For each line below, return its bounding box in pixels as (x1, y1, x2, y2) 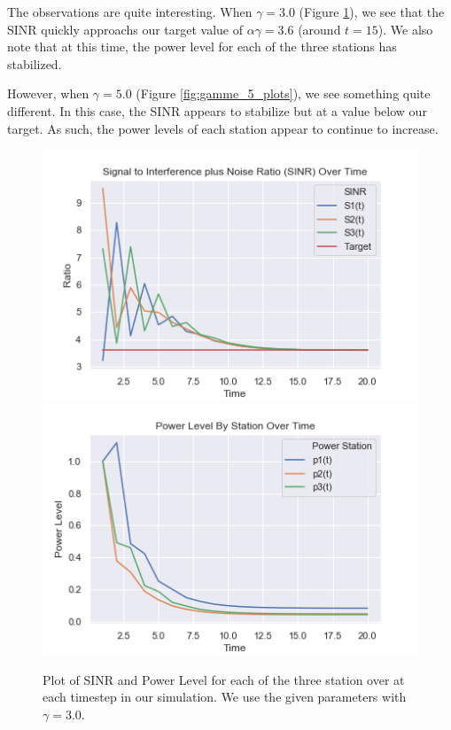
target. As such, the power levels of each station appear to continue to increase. (7, 119, 439, 137)
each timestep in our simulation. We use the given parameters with (43, 687, 407, 706)
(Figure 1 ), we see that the (299, 3, 445, 20)
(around (298, 19, 341, 38)
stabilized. (7, 54, 62, 73)
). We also (377, 19, 433, 38)
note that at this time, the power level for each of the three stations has (7, 37, 397, 56)
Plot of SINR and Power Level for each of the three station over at (43, 670, 405, 688)
